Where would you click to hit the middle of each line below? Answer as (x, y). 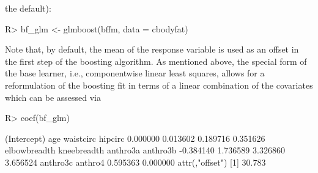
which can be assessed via (53, 97)
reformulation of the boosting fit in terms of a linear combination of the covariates (159, 85)
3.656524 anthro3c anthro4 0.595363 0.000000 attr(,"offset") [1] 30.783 (135, 162)
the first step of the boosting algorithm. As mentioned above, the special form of (156, 61)
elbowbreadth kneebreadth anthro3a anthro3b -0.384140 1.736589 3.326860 (145, 150)
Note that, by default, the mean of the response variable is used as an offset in (152, 49)
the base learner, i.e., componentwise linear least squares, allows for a (135, 73)
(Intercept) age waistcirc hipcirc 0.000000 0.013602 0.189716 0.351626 (135, 138)
